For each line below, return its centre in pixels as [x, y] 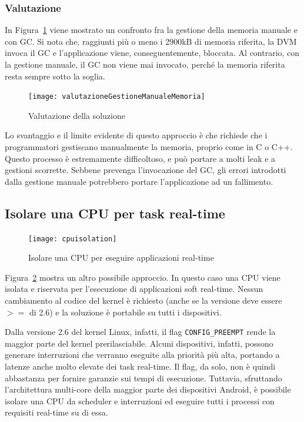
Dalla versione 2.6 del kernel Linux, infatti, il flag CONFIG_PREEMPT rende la [140, 332]
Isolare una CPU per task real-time [115, 213]
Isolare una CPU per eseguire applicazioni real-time [121, 257]
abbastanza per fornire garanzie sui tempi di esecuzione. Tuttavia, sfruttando [143, 378]
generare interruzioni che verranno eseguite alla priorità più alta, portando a [142, 355]
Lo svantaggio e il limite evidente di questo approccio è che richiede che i [136, 135]
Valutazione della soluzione [77, 115]
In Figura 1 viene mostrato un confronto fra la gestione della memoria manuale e [151, 30]
